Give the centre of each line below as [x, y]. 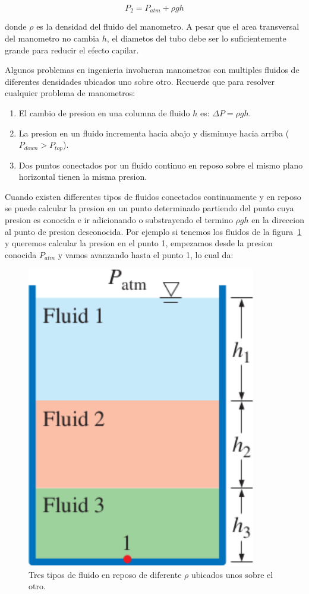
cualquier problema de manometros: [70, 93]
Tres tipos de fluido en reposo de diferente [105, 574]
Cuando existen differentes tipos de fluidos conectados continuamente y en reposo [153, 196]
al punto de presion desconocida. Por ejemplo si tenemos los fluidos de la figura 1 [153, 231]
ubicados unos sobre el [232, 574]
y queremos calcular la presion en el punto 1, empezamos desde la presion [139, 243]
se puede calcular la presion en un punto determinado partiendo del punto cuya [149, 208]
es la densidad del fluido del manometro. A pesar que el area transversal [168, 26]
